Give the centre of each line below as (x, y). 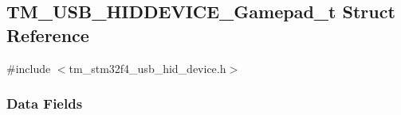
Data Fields (45, 103)
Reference (48, 34)
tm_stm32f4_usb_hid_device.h (147, 68)
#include (29, 68)
